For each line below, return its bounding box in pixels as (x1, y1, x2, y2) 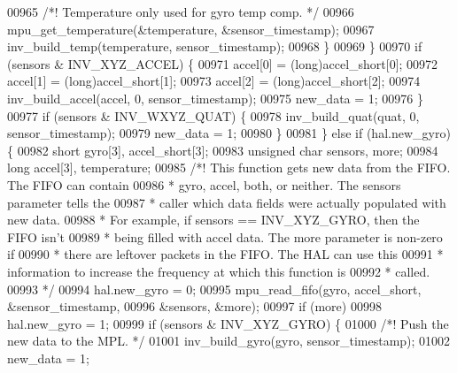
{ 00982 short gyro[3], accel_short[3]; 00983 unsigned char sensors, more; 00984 (7, 141, 438, 159)
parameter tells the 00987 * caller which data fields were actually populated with (7, 193, 446, 211)
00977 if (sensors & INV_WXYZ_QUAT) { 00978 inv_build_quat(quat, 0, (7, 106, 420, 125)
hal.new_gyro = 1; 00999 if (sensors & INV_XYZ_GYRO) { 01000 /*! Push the (7, 314, 449, 332)
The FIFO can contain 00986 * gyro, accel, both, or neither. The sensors (7, 175, 401, 194)
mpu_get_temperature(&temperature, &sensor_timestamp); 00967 (7, 19, 375, 38)
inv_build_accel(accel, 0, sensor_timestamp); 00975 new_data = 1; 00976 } (7, 88, 424, 107)
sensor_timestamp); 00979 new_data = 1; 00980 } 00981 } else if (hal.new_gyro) (7, 124, 451, 142)
